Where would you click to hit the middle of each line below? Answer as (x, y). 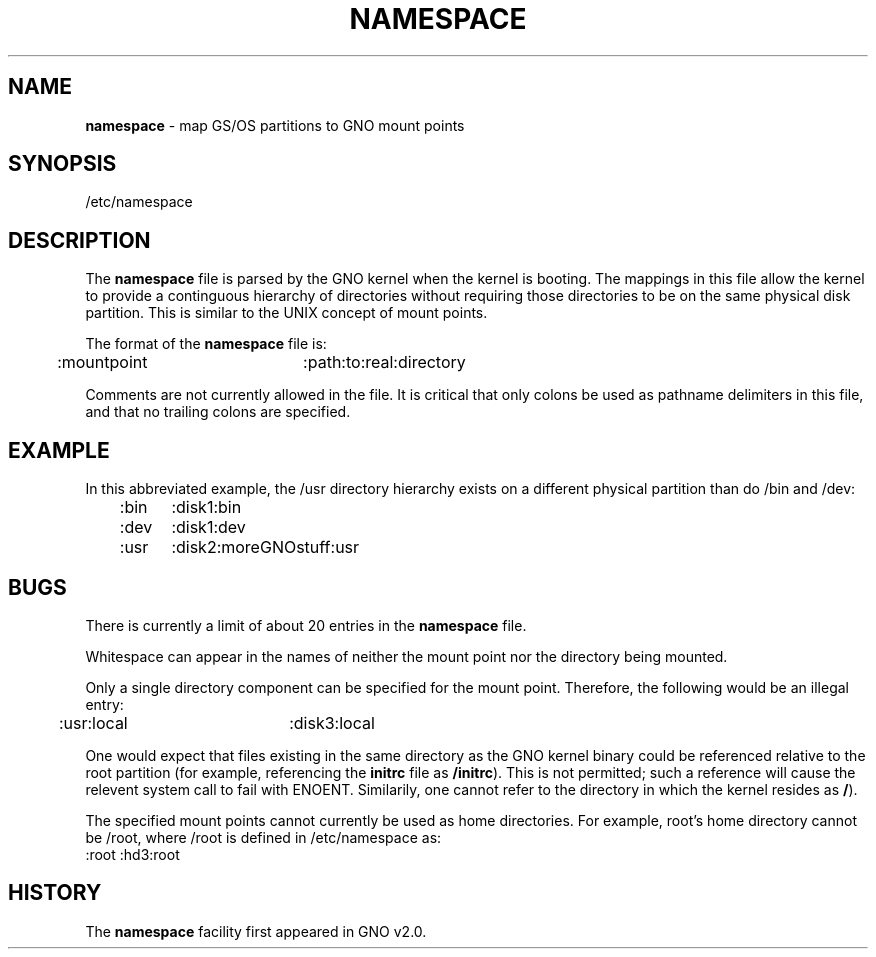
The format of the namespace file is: (206, 344)
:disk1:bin (206, 507)
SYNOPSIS (62, 164)
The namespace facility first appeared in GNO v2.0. (256, 931)
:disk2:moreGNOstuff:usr (265, 547)
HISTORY (55, 893)
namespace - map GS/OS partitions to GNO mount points (275, 125)
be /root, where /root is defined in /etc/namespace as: (263, 837)
